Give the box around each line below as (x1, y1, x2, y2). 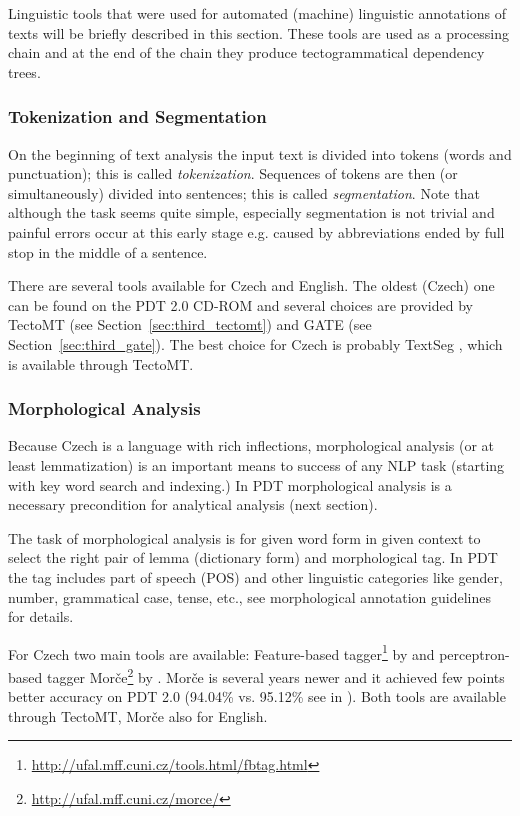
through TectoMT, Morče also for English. (8, 705, 268, 726)
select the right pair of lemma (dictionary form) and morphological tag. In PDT (8, 547, 498, 568)
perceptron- (439, 643, 510, 664)
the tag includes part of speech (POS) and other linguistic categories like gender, (8, 566, 503, 587)
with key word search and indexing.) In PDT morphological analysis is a (8, 474, 452, 495)
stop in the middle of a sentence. (8, 241, 208, 262)
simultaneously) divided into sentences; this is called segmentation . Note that (8, 182, 480, 203)
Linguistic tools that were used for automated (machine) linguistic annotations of (8, 3, 507, 23)
